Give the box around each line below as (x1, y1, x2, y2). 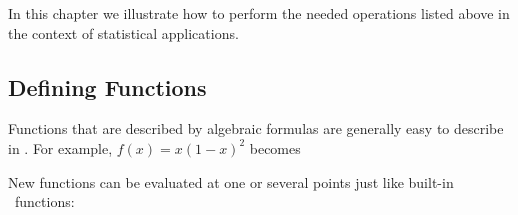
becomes (249, 137, 301, 158)
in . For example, (8, 137, 113, 158)
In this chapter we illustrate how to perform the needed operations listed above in (8, 3, 510, 23)
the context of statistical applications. (8, 22, 239, 43)
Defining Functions (8, 71, 207, 102)
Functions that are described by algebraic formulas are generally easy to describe (8, 118, 504, 139)
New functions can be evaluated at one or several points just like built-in (8, 171, 454, 192)
